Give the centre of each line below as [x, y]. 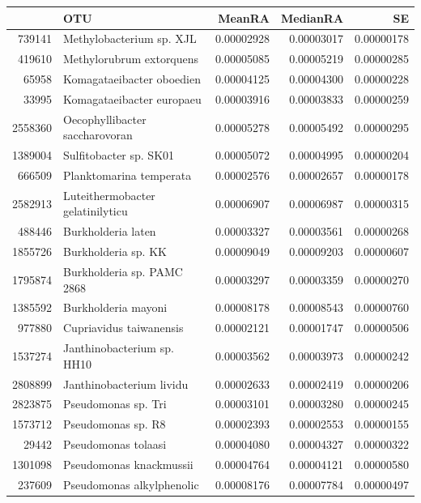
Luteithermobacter [109, 195]
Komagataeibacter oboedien [132, 79]
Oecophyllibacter [105, 119]
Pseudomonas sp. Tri [115, 404]
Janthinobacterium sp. [119, 348]
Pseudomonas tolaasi [115, 444]
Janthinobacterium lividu [126, 384]
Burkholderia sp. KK [115, 251]
